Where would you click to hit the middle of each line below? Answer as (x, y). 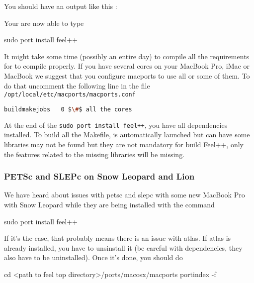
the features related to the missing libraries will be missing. (94, 154)
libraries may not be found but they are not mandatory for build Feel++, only (124, 144)
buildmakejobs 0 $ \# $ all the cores (68, 109)
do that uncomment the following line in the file (77, 85)
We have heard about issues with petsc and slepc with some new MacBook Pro (125, 195)
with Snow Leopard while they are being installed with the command (109, 204)
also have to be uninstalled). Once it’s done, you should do (93, 257)
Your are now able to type (44, 23)
